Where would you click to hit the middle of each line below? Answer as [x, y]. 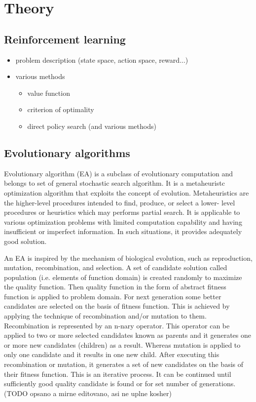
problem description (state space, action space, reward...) [102, 60]
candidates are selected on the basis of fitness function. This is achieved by [117, 306]
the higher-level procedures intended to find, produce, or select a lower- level [120, 202]
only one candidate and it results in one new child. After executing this [112, 354]
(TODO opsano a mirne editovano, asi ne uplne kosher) [88, 393]
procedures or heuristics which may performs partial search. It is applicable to [122, 212]
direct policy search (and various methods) [92, 126]
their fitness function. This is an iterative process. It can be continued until [118, 374]
